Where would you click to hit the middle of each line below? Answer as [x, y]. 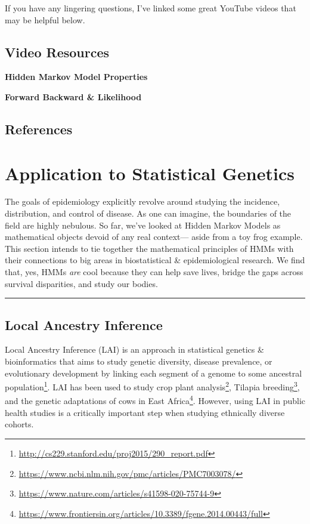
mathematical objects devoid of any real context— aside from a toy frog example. [154, 237]
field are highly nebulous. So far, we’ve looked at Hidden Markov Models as [143, 225]
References [39, 129]
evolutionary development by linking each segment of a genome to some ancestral [154, 373]
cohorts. [19, 424]
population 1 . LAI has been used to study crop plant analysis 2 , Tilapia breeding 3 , [152, 386]
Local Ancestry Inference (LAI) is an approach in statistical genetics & [134, 349]
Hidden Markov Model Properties [76, 77]
